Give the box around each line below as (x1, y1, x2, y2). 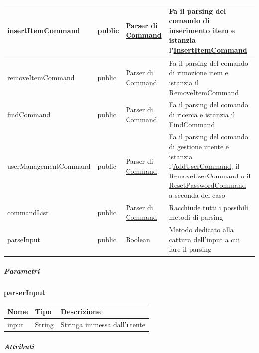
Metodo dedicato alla (169, 224, 234, 235)
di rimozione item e (169, 67, 228, 78)
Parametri (4, 266, 40, 276)
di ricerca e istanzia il (169, 109, 235, 119)
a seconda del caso (169, 189, 225, 200)
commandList (7, 207, 49, 217)
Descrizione (60, 306, 101, 317)
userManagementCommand (7, 161, 91, 171)
